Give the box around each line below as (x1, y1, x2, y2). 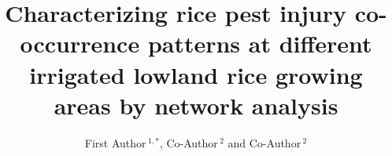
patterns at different (147, 27, 372, 60)
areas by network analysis (54, 89, 338, 121)
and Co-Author (227, 134, 301, 151)
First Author (84, 134, 146, 151)
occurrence (20, 27, 140, 60)
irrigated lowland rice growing (29, 58, 363, 90)
